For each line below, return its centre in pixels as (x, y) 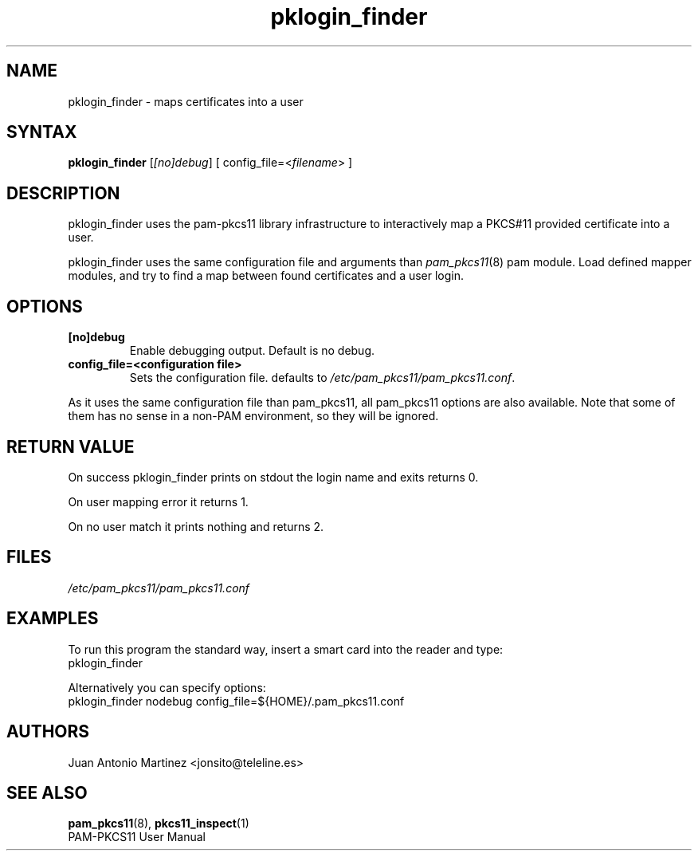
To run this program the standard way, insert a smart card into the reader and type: (286, 649)
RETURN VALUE (71, 446)
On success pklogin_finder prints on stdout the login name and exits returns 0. (273, 477)
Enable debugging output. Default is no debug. (252, 351)
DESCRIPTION (63, 193)
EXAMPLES (53, 619)
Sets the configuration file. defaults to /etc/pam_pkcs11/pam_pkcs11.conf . (322, 378)
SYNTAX (42, 132)
